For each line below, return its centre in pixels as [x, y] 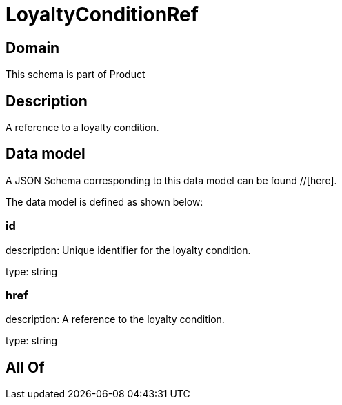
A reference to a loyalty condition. [82, 128]
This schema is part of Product [76, 75]
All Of [25, 367]
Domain [33, 48]
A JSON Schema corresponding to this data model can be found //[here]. [171, 180]
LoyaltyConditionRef [102, 14]
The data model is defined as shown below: [104, 201]
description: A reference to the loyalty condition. [115, 319]
